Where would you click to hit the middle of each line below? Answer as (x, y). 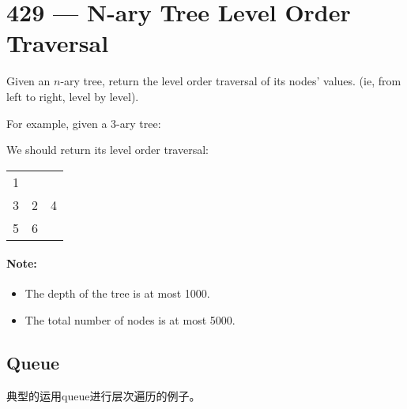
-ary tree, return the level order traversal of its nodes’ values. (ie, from (231, 81)
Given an (28, 81)
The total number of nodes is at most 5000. (130, 320)
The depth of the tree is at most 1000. (117, 293)
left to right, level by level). (73, 96)
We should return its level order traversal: (107, 150)
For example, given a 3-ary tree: (84, 123)
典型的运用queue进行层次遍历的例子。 (104, 395)
